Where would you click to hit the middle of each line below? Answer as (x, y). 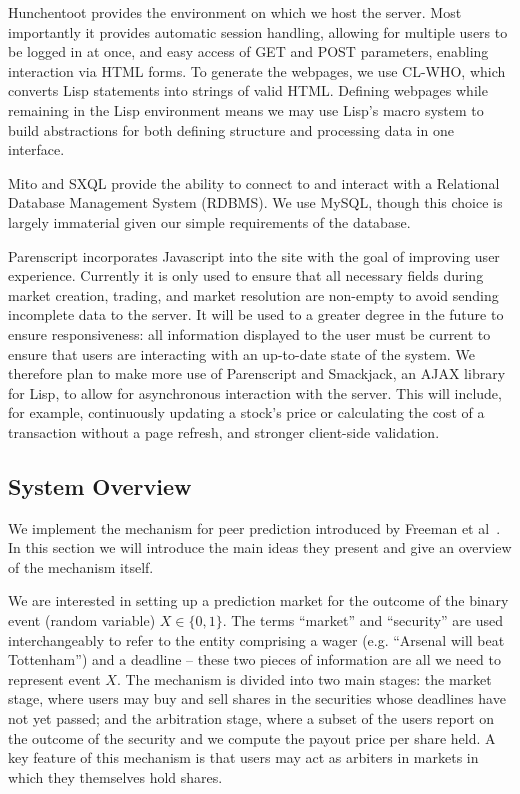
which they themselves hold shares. (115, 776)
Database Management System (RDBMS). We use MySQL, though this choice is (255, 202)
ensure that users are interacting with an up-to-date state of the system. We (241, 353)
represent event (54, 678)
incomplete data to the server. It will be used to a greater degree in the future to (256, 314)
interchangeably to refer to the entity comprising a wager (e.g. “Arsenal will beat (256, 639)
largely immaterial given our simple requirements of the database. (209, 221)
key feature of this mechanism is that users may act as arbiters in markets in (243, 757)
